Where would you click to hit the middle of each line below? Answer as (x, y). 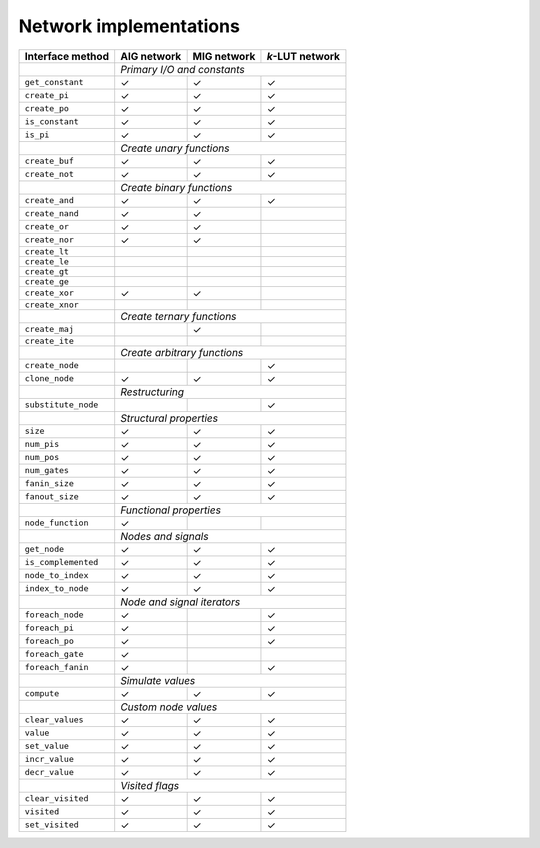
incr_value (49, 759)
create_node (51, 365)
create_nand (51, 213)
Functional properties (171, 510)
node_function (56, 523)
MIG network (224, 56)
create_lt (47, 251)
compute (42, 693)
